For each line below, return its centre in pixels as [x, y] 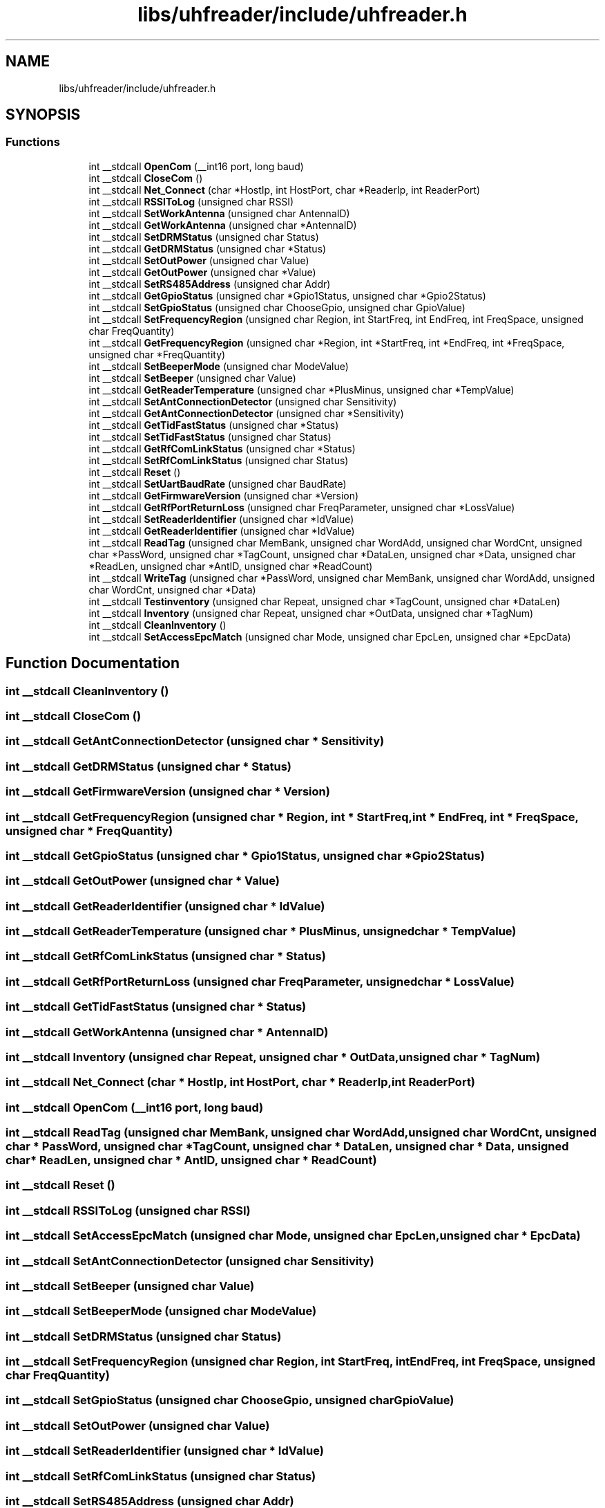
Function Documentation [93, 663]
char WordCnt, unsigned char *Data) [172, 589]
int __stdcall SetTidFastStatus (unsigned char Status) [210, 436]
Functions [33, 142]
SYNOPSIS [43, 115]
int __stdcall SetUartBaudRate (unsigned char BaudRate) [218, 484]
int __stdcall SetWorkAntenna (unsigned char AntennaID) [219, 213]
